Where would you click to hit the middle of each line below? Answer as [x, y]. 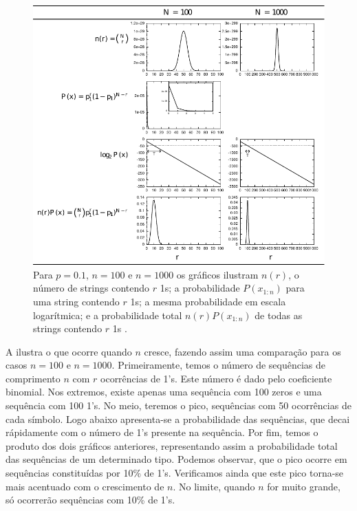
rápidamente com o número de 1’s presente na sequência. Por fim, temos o [162, 432]
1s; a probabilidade [200, 288]
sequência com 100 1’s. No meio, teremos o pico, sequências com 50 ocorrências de [178, 405]
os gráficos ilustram [217, 274]
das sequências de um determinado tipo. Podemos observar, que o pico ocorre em [176, 459]
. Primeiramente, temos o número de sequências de [219, 365]
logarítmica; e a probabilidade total [108, 315]
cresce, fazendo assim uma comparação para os [242, 351]
